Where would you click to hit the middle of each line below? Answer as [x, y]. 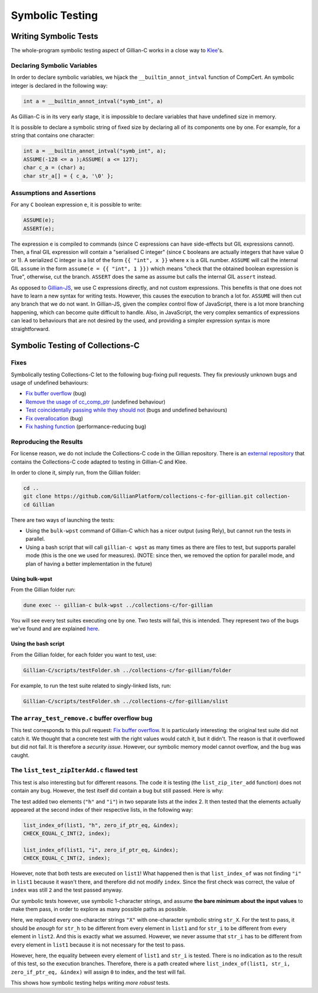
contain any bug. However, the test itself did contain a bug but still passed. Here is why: [117, 791]
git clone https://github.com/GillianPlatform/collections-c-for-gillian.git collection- [157, 497]
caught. [20, 755]
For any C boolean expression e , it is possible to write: [76, 205]
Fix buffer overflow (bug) [56, 393]
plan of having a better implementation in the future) [89, 564]
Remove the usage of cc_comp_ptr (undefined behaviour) [96, 402]
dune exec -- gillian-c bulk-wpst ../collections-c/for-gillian [118, 605]
